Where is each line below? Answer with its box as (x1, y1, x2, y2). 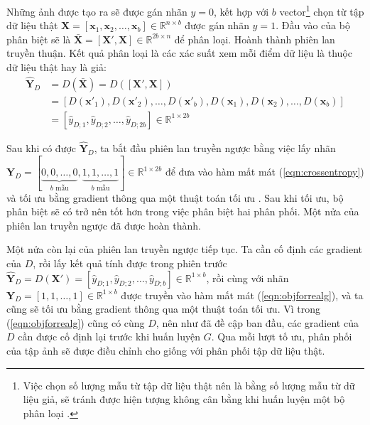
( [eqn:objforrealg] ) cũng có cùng (6, 315, 145, 330)
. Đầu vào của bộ (276, 18, 350, 33)
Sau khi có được (6, 141, 77, 156)
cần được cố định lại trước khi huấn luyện (18, 329, 201, 344)
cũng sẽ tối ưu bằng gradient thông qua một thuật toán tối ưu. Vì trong (6, 301, 320, 316)
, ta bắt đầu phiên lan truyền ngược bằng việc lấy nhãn (94, 141, 336, 156)
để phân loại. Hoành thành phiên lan (174, 31, 335, 46)
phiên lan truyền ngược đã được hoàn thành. (6, 217, 201, 232)
